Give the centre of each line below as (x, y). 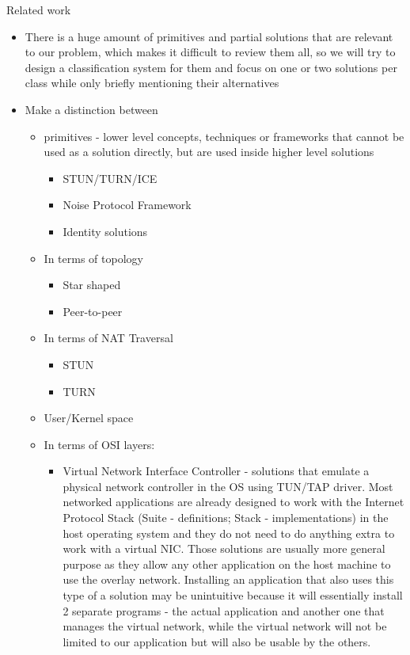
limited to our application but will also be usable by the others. (217, 641)
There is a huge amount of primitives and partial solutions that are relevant (209, 36)
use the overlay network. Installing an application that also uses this (228, 579)
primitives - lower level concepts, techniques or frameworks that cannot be (224, 136)
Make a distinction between (91, 109)
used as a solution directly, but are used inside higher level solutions (209, 152)
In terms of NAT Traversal (108, 338)
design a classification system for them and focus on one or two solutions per (211, 67)
